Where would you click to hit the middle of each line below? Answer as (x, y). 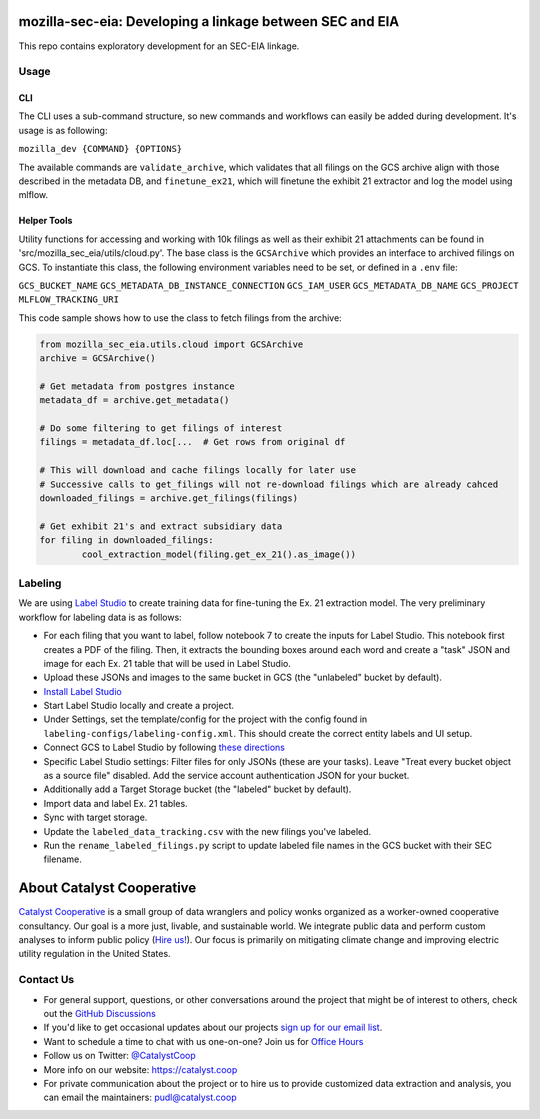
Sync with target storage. (95, 817)
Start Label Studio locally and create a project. (139, 706)
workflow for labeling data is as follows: (100, 617)
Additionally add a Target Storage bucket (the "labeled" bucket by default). (197, 789)
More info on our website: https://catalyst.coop (140, 1069)
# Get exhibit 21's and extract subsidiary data (161, 526)
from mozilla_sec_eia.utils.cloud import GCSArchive (171, 344)
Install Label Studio (82, 691)
